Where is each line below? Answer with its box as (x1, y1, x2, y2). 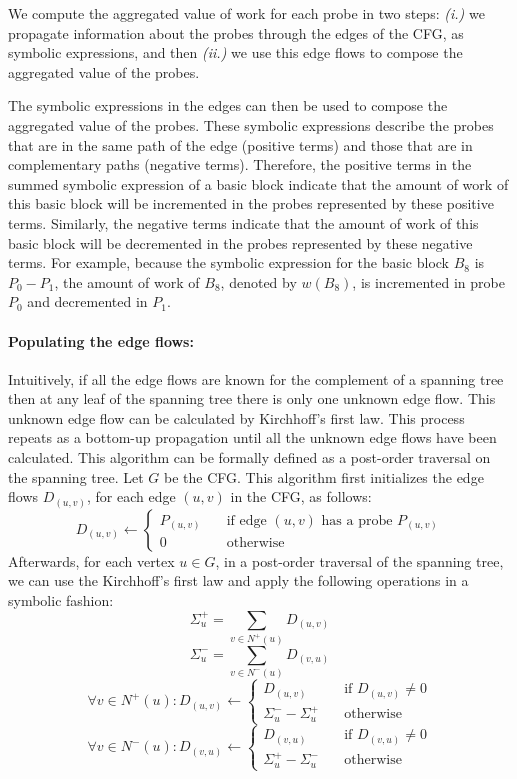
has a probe (321, 513, 393, 528)
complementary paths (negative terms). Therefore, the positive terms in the (8, 154, 472, 175)
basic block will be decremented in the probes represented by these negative (8, 232, 473, 253)
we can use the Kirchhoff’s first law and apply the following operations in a (8, 570, 469, 591)
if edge (226, 513, 267, 528)
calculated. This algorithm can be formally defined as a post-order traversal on (8, 447, 491, 468)
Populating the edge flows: (8, 330, 194, 351)
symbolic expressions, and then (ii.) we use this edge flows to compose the (8, 42, 463, 63)
